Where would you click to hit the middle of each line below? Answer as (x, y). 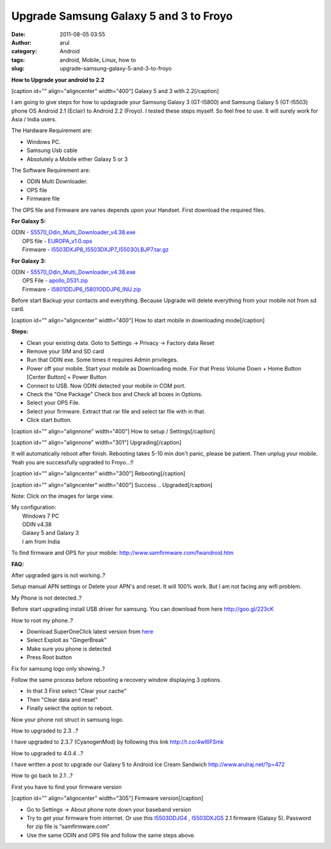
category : (24, 51)
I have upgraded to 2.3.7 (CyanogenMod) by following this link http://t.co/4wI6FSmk (117, 742)
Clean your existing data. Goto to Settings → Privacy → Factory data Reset (120, 342)
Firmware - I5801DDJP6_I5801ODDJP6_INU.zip (82, 289)
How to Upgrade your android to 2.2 (58, 80)
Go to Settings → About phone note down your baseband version (109, 809)
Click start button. (49, 420)
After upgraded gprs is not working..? (58, 575)
